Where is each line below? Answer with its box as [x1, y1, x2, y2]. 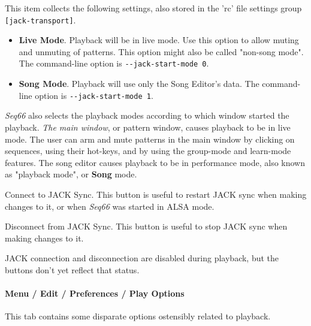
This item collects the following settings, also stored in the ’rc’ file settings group [5, 2, 302, 14]
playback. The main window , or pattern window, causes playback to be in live [5, 120, 291, 133]
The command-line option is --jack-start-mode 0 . [19, 57, 209, 70]
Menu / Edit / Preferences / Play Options [5, 287, 185, 300]
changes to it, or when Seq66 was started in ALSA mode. [5, 200, 215, 212]
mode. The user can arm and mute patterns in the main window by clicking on [5, 132, 295, 145]
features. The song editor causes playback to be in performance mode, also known [5, 156, 306, 168]
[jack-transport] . [5, 13, 76, 26]
